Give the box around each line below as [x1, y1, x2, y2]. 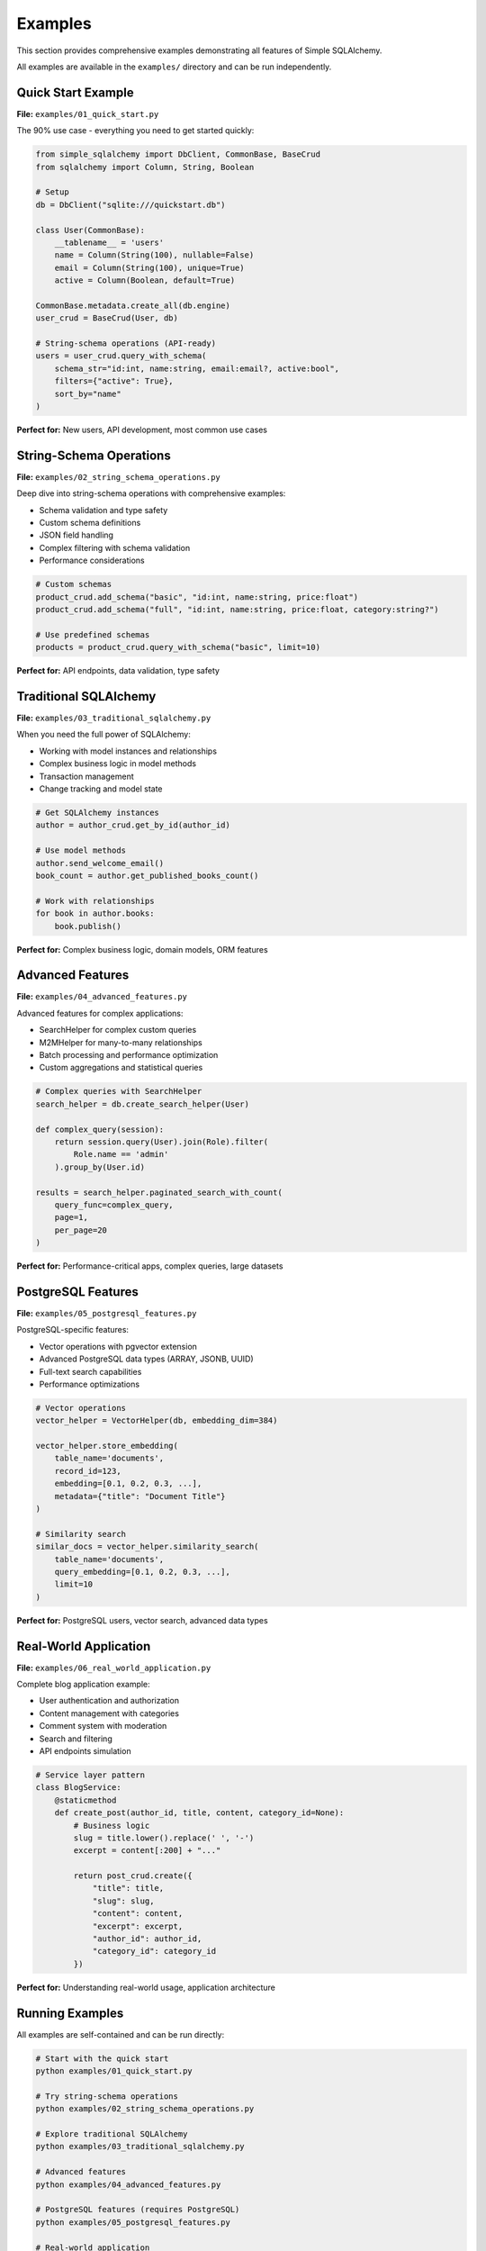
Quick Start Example [16, 85, 134, 100]
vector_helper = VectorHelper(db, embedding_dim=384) [35, 1415, 278, 1426]
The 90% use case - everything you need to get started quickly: [16, 125, 255, 136]
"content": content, [92, 1909, 184, 1919]
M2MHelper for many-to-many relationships [39, 1036, 202, 1048]
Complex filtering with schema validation [39, 542, 191, 553]
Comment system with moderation [39, 1721, 167, 1731]
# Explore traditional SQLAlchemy [35, 2129, 188, 2139]
